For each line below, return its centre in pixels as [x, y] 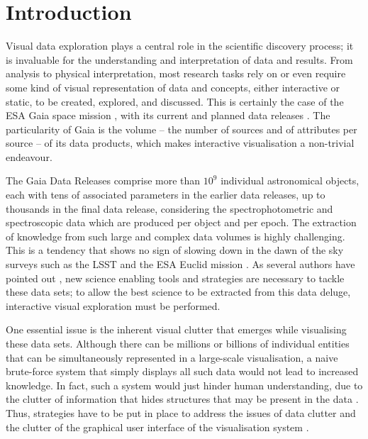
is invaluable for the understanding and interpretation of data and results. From [179, 59]
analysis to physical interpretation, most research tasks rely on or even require [176, 73]
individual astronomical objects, [290, 180]
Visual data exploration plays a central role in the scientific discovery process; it [180, 46]
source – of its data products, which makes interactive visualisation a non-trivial [180, 143]
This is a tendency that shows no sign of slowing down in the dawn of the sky [175, 250]
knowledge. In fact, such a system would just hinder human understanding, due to [184, 385]
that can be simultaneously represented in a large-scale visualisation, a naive [172, 357]
